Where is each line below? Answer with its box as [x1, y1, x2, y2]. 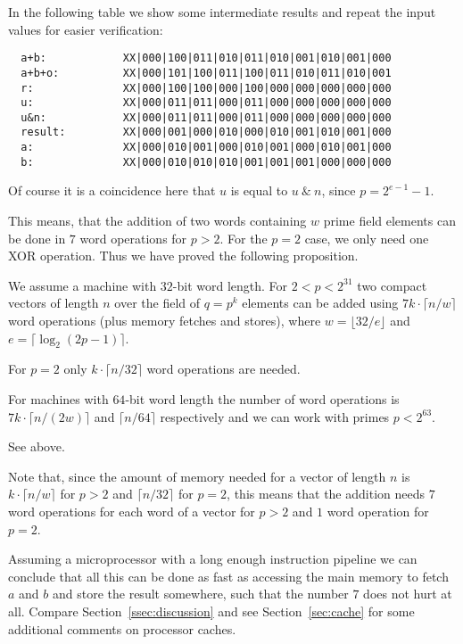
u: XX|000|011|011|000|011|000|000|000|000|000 [21, 96, 392, 110]
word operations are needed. [146, 359, 301, 378]
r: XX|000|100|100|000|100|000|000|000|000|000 [21, 81, 392, 95]
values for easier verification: [8, 20, 163, 38]
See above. [8, 437, 65, 456]
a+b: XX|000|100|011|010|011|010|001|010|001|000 [21, 52, 392, 65]
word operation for [327, 501, 429, 520]
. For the [219, 228, 268, 247]
